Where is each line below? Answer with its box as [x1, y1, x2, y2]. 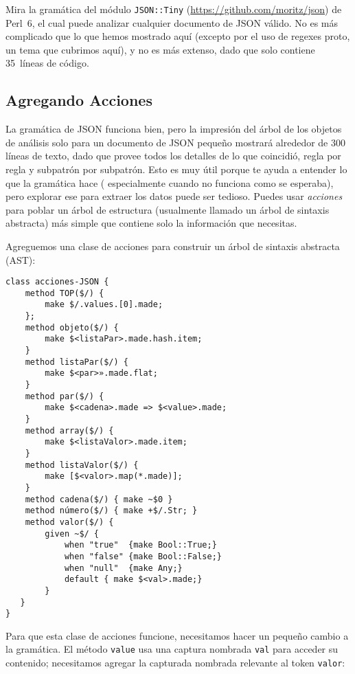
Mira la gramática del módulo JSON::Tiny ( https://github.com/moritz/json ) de [5, 2, 342, 16]
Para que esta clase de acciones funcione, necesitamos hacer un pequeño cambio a [5, 628, 349, 642]
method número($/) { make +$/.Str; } [25, 506, 198, 516]
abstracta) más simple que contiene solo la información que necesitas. [5, 216, 297, 230]
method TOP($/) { [25, 288, 104, 298]
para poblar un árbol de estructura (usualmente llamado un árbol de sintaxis [5, 202, 330, 216]
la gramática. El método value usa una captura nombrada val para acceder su [5, 642, 339, 656]
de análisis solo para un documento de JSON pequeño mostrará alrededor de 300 [5, 135, 345, 149]
